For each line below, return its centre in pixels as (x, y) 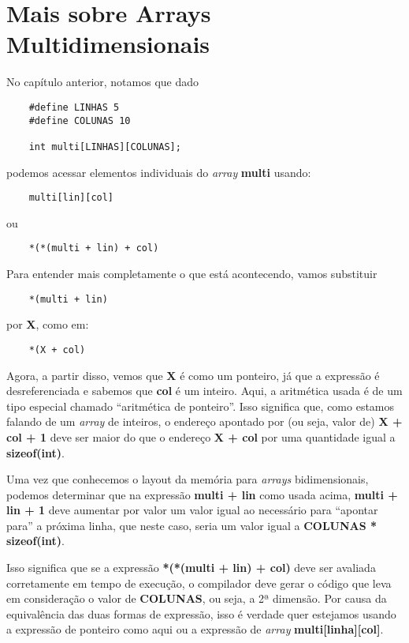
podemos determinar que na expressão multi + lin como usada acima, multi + (202, 494)
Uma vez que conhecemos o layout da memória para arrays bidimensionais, (188, 479)
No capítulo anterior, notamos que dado (103, 82)
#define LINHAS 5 (74, 107)
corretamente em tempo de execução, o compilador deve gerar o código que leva (199, 583)
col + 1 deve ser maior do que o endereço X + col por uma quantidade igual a (201, 436)
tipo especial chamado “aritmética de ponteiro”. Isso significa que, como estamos (201, 406)
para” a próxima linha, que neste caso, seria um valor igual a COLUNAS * (192, 525)
